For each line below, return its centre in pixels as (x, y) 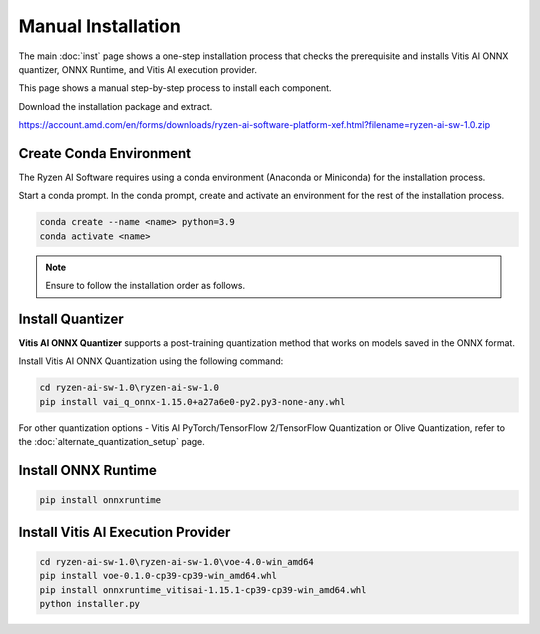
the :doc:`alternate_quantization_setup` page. (111, 442)
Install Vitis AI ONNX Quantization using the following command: (151, 361)
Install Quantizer (71, 318)
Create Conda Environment (105, 153)
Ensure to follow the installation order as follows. (145, 286)
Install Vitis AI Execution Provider (124, 531)
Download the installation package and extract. (115, 106)
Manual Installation (100, 26)
